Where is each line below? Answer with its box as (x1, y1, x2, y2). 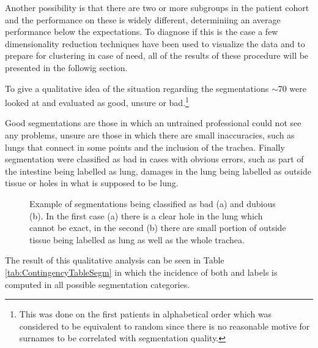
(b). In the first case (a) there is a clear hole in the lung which (29, 209, 263, 222)
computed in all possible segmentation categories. (5, 278, 190, 290)
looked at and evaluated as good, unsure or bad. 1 (5, 94, 189, 108)
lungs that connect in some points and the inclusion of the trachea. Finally (5, 140, 285, 153)
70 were (278, 81, 307, 94)
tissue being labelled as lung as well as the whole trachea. (29, 233, 245, 246)
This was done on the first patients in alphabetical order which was (19, 308, 272, 320)
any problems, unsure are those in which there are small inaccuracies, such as (5, 129, 295, 141)
